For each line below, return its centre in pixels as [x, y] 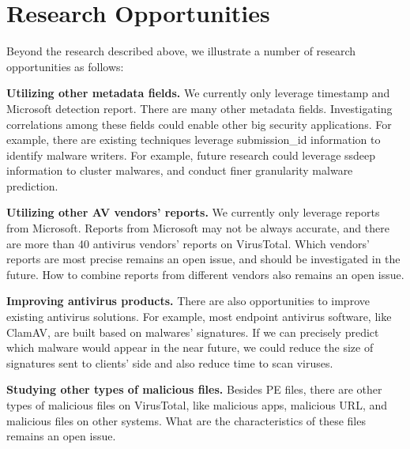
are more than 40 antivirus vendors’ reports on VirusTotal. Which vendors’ [188, 243]
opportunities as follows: [65, 66]
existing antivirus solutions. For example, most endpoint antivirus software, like [199, 317]
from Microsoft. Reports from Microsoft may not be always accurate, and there [198, 228]
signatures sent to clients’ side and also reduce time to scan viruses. [170, 362]
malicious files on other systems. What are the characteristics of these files [186, 420]
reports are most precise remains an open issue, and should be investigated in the [203, 259]
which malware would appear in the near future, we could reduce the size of [190, 347]
